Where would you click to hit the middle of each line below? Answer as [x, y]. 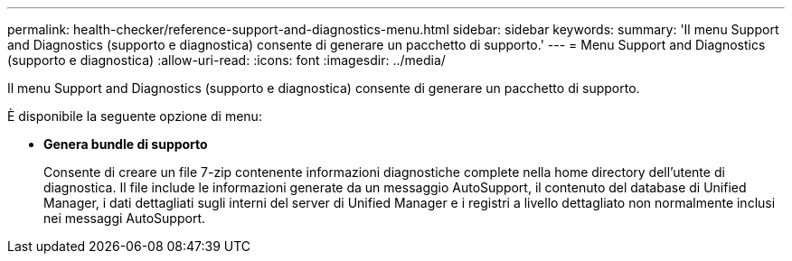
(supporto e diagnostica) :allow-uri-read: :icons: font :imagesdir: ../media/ [226, 60]
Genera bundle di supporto [126, 144]
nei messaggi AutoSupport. [125, 218]
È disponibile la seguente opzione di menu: [135, 116]
